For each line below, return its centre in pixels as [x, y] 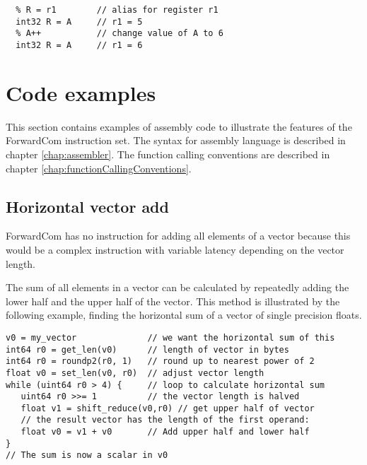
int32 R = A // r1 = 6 [79, 45]
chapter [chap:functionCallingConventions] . [99, 168]
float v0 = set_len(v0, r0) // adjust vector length [135, 373]
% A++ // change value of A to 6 [120, 34]
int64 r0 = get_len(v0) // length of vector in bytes [147, 349]
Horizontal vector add [87, 206]
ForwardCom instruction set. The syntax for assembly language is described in [176, 140]
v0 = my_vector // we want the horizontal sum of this [170, 337]
